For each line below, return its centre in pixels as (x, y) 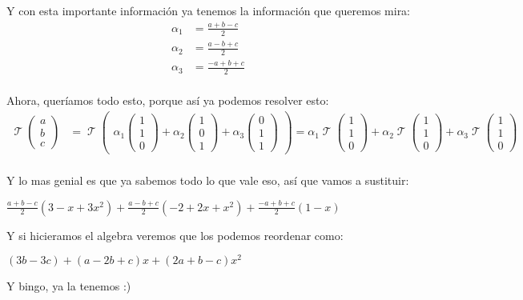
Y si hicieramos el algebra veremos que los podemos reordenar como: (175, 235)
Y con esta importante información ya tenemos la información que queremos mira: (209, 10)
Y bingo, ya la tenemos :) (69, 286)
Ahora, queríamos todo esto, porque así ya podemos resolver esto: (168, 100)
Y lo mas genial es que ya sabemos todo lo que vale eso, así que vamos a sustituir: (208, 180)
